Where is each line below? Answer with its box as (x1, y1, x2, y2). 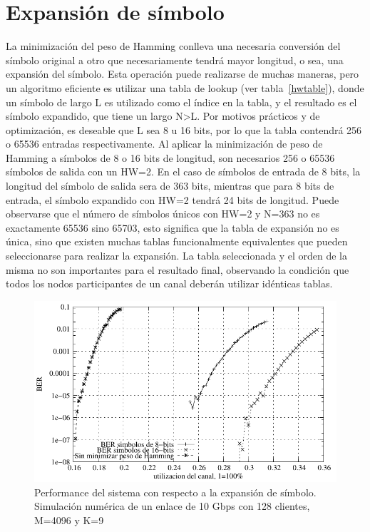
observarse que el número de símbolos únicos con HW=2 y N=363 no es (6, 206, 320, 221)
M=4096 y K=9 (34, 512, 104, 527)
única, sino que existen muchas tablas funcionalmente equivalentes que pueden (6, 234, 348, 249)
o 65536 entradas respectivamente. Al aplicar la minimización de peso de (6, 136, 323, 151)
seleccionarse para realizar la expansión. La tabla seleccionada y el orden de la (6, 248, 347, 263)
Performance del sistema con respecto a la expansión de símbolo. (34, 484, 317, 499)
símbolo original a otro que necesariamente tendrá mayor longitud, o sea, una (6, 52, 344, 67)
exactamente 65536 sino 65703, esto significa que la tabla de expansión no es (6, 220, 339, 235)
